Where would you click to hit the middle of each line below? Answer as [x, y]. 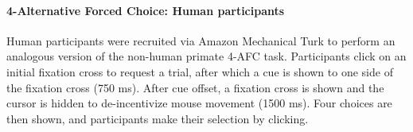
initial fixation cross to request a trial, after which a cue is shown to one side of [200, 71]
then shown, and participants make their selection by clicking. [158, 118]
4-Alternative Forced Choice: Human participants [146, 10]
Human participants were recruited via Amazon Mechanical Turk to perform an [201, 40]
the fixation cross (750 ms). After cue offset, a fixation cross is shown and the [195, 87]
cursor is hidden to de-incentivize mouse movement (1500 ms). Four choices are [199, 103]
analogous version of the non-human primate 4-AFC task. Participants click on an [206, 56]
